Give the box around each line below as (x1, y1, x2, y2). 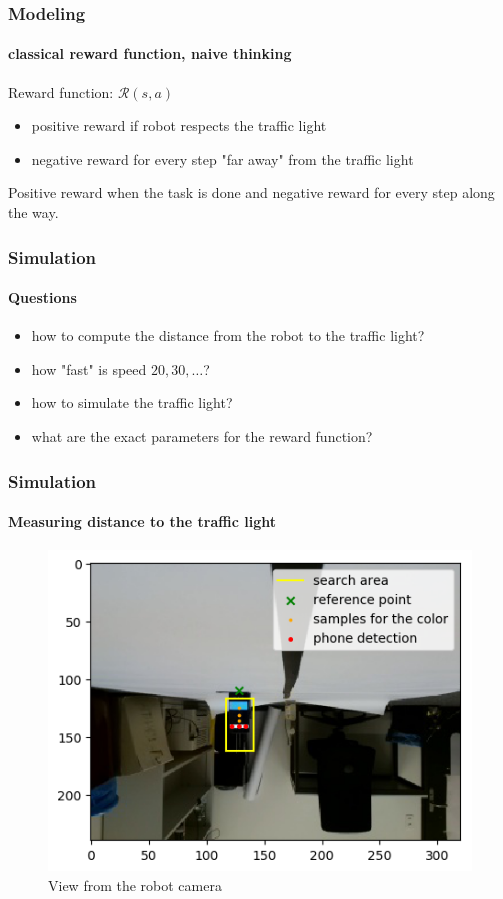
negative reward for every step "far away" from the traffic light (31, 148, 414, 169)
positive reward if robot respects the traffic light (31, 115, 327, 136)
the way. (8, 202, 59, 223)
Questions (8, 287, 77, 308)
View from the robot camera (48, 875, 222, 896)
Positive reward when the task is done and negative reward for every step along (8, 182, 495, 203)
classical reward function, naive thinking (8, 43, 292, 64)
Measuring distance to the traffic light (8, 511, 276, 532)
